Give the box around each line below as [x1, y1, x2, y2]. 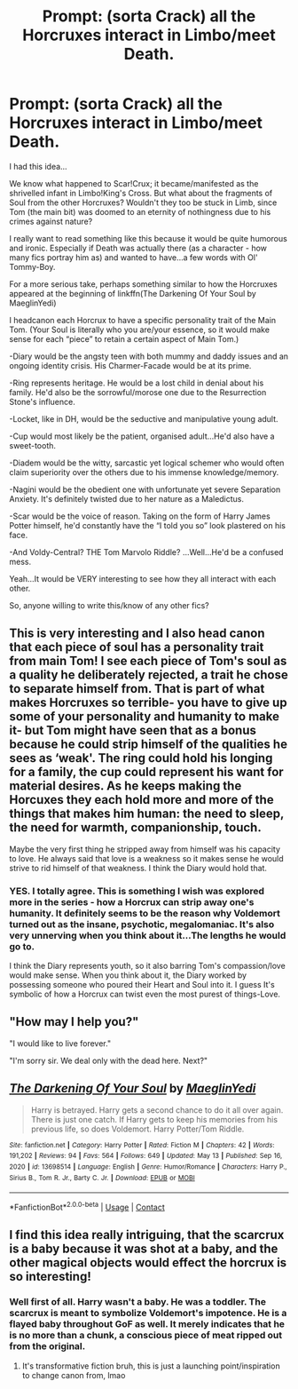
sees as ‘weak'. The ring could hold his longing [9, 750, 273, 766]
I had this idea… [9, 161, 68, 171]
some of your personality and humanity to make [9, 709, 280, 725]
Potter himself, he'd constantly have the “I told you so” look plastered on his [9, 520, 286, 530]
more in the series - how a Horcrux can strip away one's [9, 895, 255, 908]
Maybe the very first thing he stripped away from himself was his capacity [9, 844, 281, 854]
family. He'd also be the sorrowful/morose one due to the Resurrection [9, 386, 267, 397]
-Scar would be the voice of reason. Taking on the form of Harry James [9, 511, 271, 521]
